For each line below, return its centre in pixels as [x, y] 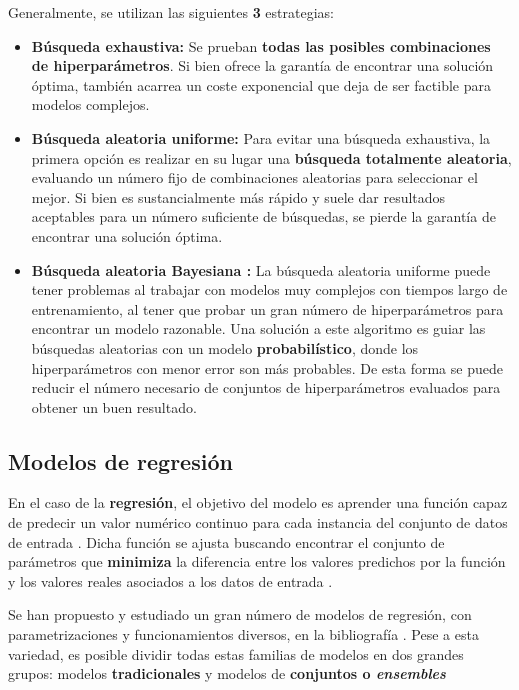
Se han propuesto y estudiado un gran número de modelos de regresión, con [240, 614]
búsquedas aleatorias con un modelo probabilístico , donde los [225, 347]
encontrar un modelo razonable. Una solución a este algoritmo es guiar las [258, 328]
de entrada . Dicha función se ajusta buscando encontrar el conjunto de [226, 541]
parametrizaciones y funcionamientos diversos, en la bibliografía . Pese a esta [243, 634]
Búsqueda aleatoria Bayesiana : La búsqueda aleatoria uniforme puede [261, 269]
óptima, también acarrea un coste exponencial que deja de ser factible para [261, 84]
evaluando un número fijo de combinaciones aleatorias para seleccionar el [254, 177]
